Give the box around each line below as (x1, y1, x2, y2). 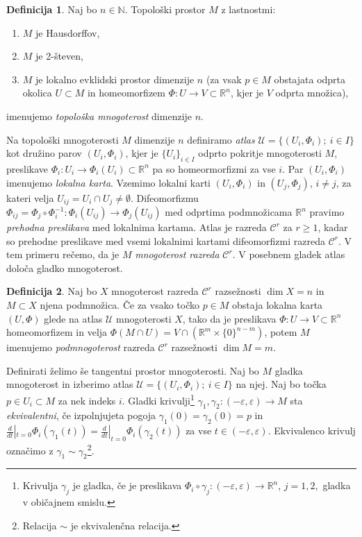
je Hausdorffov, (35, 25, 100, 40)
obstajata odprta (274, 71, 346, 86)
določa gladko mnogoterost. (6, 260, 123, 275)
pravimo (309, 205, 345, 219)
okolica (22, 85, 52, 100)
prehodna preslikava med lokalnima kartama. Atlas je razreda (6, 220, 267, 234)
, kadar (318, 220, 348, 234)
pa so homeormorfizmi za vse (152, 161, 276, 176)
